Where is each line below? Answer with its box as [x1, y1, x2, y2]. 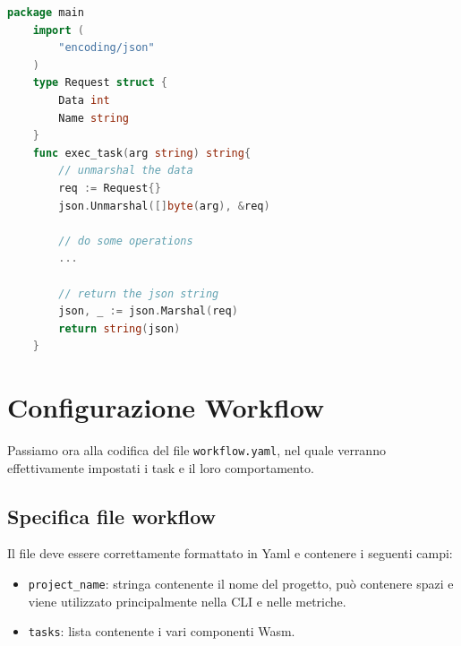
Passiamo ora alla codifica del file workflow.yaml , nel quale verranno [7, 441, 386, 459]
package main [7, 6, 84, 19]
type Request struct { [32, 76, 168, 90]
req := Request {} [58, 181, 161, 194]
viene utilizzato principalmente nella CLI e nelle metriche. [28, 591, 346, 610]
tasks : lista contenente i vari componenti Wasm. [28, 622, 295, 641]
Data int [58, 93, 110, 107]
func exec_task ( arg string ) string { [32, 146, 252, 159]
